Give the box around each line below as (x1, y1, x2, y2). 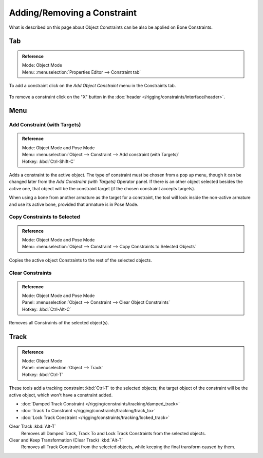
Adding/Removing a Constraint (9, 7, 137, 18)
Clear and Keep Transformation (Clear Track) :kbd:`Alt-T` (9, 437, 123, 443)
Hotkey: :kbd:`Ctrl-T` (22, 371, 63, 378)
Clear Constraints (9, 269, 52, 276)
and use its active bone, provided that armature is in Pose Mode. (9, 201, 139, 207)
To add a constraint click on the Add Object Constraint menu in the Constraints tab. (9, 83, 176, 89)
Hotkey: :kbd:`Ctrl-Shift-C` (22, 159, 75, 164)
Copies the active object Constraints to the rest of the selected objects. (9, 257, 152, 263)
